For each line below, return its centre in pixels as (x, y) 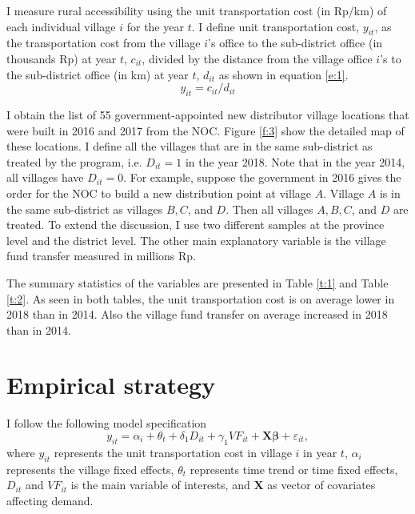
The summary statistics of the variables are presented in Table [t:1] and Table (198, 282)
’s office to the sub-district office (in (295, 43)
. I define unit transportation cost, (275, 26)
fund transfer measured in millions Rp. (102, 256)
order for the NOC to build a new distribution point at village (159, 193)
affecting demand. (50, 500)
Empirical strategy (111, 385)
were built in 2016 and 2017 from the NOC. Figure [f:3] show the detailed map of (206, 130)
